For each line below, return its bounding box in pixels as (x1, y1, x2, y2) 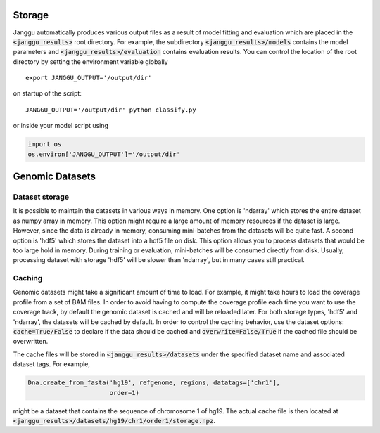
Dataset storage (13, 192, 70, 202)
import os (27, 141, 62, 148)
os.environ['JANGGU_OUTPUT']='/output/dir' (27, 150, 181, 158)
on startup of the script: (13, 89, 82, 98)
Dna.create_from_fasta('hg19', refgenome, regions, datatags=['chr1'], (27, 379, 281, 387)
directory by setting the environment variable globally (13, 57, 168, 66)
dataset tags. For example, (13, 360, 91, 368)
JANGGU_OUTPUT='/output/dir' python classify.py (25, 105, 196, 114)
